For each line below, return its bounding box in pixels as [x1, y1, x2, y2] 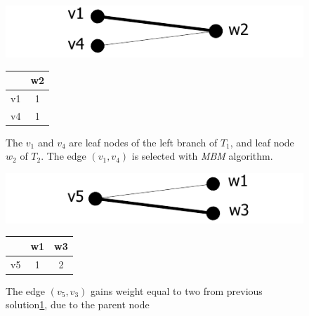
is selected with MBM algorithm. [131, 149, 273, 163]
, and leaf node [230, 135, 294, 149]
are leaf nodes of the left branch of [69, 135, 218, 149]
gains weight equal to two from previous [90, 283, 263, 298]
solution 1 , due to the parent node [6, 297, 150, 312]
